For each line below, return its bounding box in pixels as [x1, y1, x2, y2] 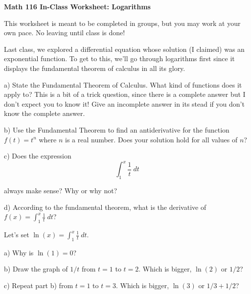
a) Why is [4, 247, 34, 257]
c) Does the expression [4, 151, 71, 161]
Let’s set [4, 229, 29, 239]
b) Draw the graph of [4, 264, 68, 274]
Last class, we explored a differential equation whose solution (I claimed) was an [4, 44, 245, 54]
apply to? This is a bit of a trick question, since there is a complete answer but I [4, 89, 246, 99]
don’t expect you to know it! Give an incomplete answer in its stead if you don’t [4, 98, 245, 109]
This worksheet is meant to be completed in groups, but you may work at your [4, 18, 241, 28]
